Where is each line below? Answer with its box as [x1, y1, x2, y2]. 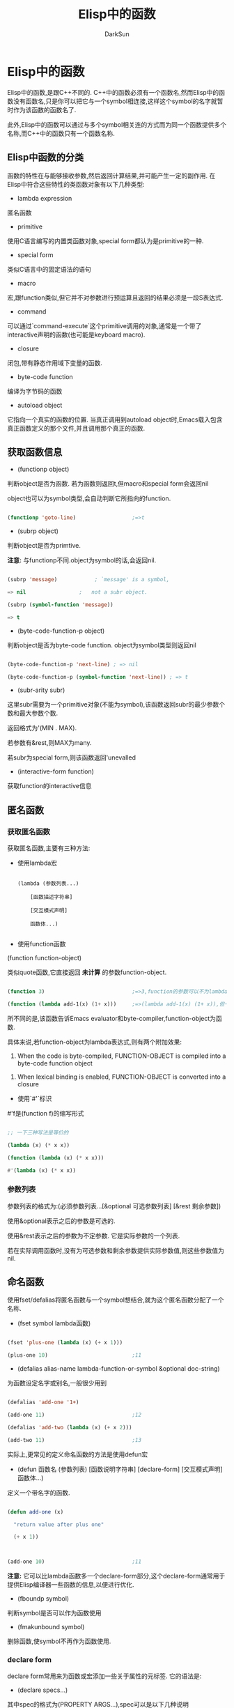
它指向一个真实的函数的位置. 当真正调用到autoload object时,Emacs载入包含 [7, 415, 223, 424]
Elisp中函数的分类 [7, 151, 84, 164]
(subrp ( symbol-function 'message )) [7, 601, 114, 608]
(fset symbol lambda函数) [17, 1319, 91, 1328]
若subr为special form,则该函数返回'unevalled [7, 753, 136, 762]
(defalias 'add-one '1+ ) [7, 1399, 79, 1406]
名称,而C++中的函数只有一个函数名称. [7, 129, 115, 137]
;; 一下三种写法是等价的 [7, 1129, 69, 1136]
